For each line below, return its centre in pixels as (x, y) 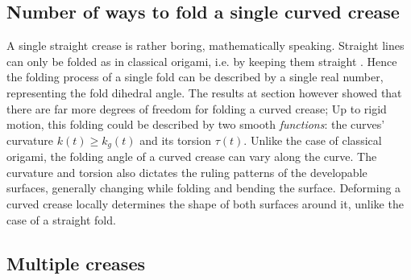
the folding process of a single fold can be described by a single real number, (195, 77)
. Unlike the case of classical (313, 140)
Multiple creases (76, 263)
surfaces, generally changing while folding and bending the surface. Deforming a (204, 188)
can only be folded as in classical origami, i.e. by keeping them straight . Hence (202, 61)
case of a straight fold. (61, 219)
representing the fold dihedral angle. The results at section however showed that (204, 92)
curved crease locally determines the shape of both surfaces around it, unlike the (205, 204)
